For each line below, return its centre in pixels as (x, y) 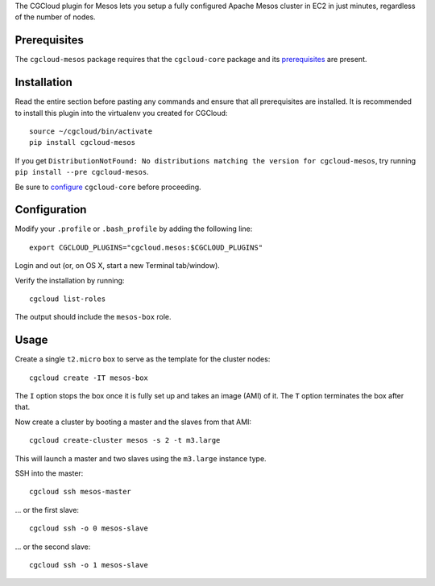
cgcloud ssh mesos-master (81, 492)
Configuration (51, 210)
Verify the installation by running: (70, 280)
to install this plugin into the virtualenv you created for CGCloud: (121, 113)
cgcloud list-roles (68, 299)
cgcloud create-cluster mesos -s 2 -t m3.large (125, 440)
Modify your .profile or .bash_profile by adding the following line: (134, 229)
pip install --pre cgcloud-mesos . (82, 172)
